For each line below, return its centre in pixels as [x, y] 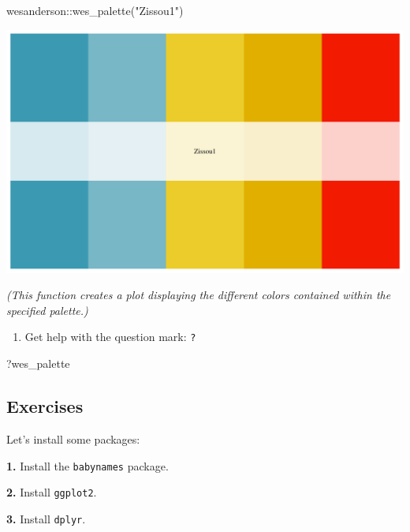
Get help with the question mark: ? [110, 337]
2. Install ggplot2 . [52, 492]
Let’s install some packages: [73, 438]
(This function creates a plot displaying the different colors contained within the [199, 295]
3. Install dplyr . [46, 518]
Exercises [45, 406]
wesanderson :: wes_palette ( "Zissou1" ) [95, 10]
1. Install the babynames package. [88, 465]
